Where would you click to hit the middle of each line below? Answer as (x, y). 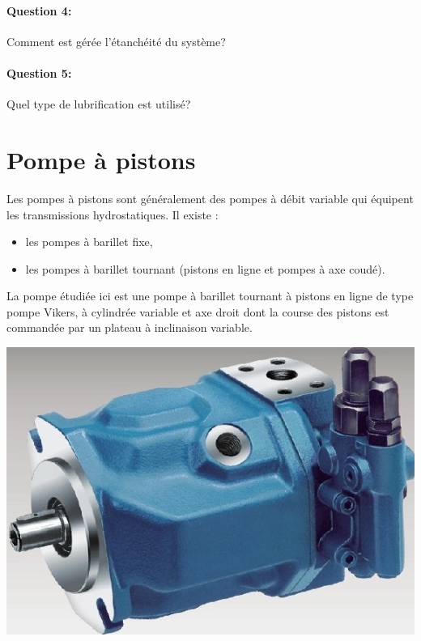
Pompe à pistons (101, 159)
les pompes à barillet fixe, (89, 242)
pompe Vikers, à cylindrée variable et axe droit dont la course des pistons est (198, 311)
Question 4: (39, 10)
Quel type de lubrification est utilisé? (99, 104)
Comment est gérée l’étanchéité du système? (116, 41)
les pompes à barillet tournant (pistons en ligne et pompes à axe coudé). (205, 268)
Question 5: (39, 72)
